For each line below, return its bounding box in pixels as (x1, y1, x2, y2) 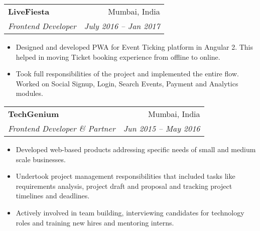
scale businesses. (16, 154, 66, 164)
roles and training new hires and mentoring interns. (16, 217, 174, 227)
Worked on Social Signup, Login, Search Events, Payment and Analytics (16, 78, 238, 88)
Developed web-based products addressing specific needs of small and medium (16, 144, 256, 154)
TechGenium (8, 107, 59, 120)
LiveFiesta (8, 6, 50, 17)
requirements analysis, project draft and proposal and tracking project (16, 180, 232, 191)
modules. (16, 88, 43, 98)
